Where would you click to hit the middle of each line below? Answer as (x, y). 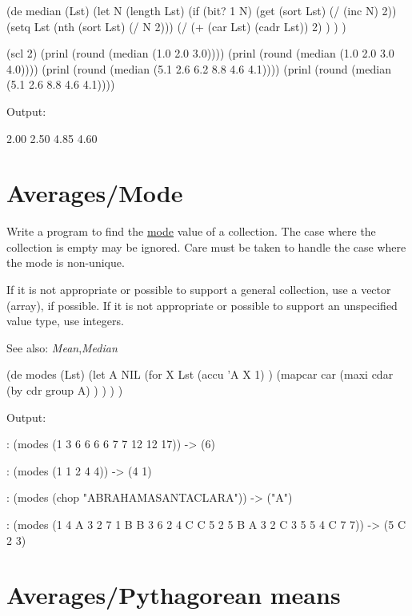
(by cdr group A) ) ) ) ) (65, 390)
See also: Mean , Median (62, 347)
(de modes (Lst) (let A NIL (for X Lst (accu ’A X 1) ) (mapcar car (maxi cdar (200, 374)
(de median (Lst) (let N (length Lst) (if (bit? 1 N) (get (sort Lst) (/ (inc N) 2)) (202, 10)
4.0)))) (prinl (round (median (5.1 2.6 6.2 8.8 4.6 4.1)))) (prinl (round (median (199, 68)
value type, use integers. (65, 321)
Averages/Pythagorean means (174, 595)
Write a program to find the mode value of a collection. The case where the (191, 231)
